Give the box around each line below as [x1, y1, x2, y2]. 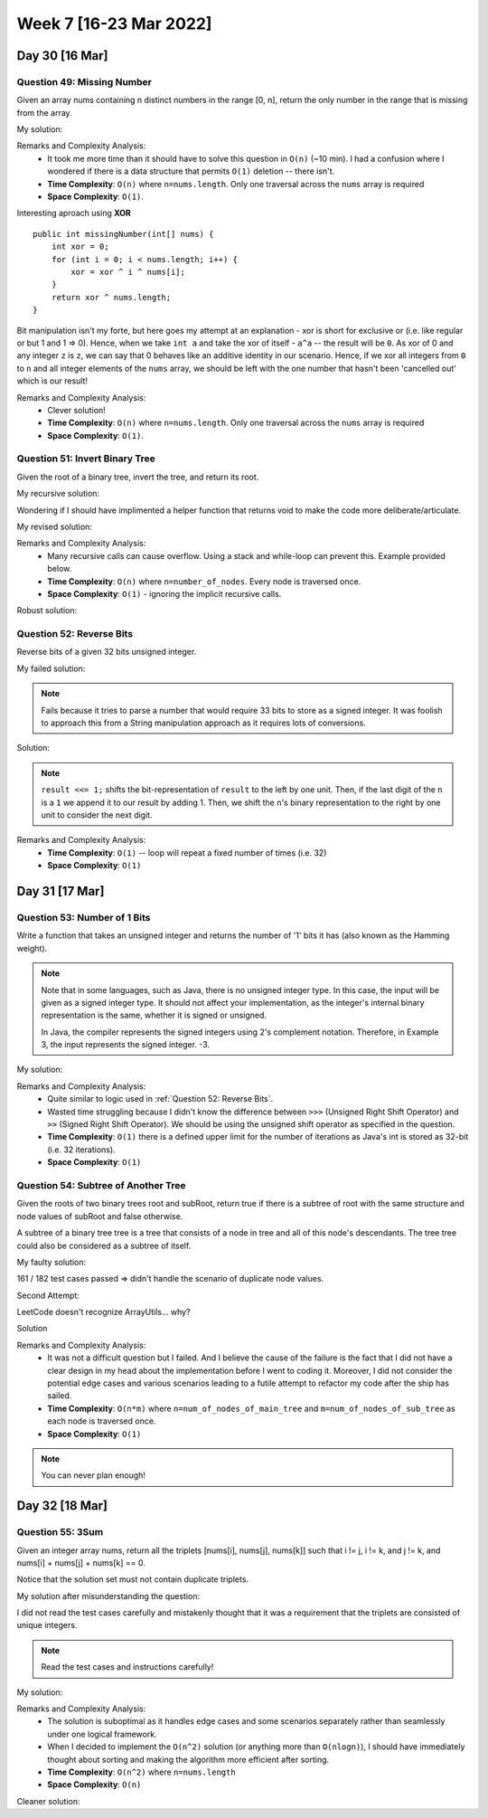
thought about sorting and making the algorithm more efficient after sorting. [47, 1754, 330, 1765]
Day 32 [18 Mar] [16, 1498, 108, 1514]
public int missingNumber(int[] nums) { [33, 229, 214, 239]
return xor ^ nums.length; [51, 292, 172, 302]
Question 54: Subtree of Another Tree [16, 1179, 186, 1191]
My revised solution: [16, 521, 92, 532]
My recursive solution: [16, 488, 99, 499]
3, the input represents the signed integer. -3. [41, 1039, 211, 1050]
